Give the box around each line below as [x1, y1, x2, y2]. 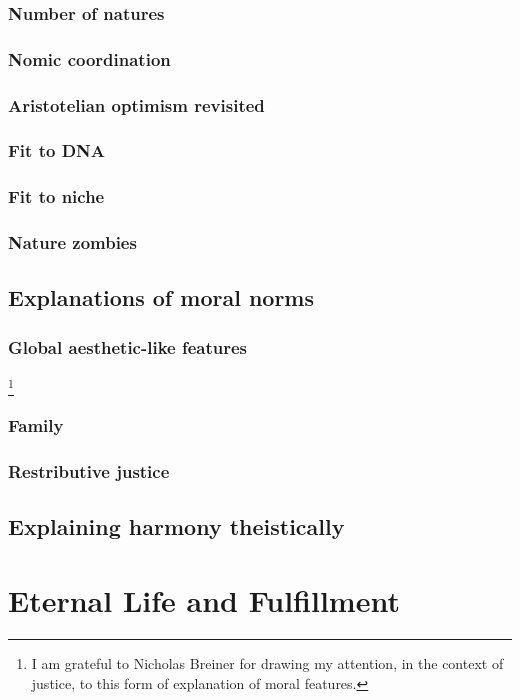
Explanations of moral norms [8, 282, 315, 313]
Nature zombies [8, 230, 137, 255]
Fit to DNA [8, 138, 105, 163]
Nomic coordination [8, 46, 171, 71]
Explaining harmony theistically [8, 511, 345, 542]
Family [8, 413, 64, 438]
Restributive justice [8, 459, 170, 484]
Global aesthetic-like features [8, 334, 248, 359]
